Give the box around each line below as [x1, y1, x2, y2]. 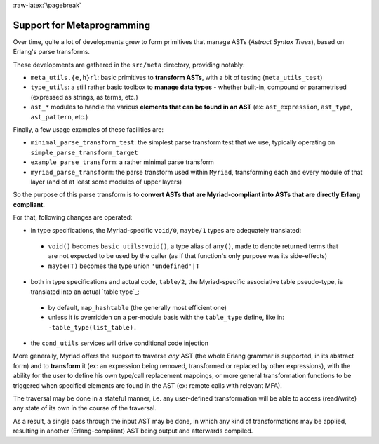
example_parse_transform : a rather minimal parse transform [30, 158, 214, 166]
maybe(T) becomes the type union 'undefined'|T [48, 262, 200, 270]
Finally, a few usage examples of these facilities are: [13, 126, 164, 134]
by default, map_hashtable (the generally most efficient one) [48, 303, 227, 311]
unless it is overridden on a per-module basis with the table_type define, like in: [48, 313, 284, 322]
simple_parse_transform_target [30, 148, 138, 156]
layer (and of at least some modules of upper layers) [30, 177, 182, 186]
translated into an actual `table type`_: [30, 288, 140, 296]
